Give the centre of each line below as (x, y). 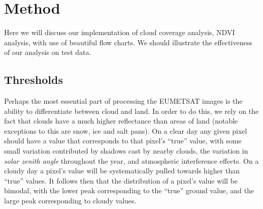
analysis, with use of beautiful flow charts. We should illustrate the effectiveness (128, 42)
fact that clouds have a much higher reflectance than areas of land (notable (121, 121)
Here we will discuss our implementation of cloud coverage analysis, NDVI (120, 32)
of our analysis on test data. (48, 52)
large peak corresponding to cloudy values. (70, 201)
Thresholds (34, 80)
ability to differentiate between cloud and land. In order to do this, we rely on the (131, 111)
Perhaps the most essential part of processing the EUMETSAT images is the (123, 101)
